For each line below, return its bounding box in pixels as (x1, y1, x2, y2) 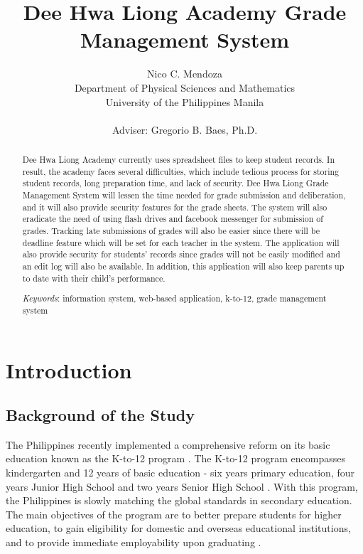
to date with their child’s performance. (22, 272, 166, 284)
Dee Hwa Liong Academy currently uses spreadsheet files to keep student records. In (22, 154, 335, 166)
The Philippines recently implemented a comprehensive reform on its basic (6, 437, 330, 452)
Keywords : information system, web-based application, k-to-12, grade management (22, 292, 327, 304)
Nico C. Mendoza (147, 66, 222, 81)
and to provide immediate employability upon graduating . (6, 535, 261, 550)
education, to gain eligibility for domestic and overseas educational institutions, (6, 521, 351, 536)
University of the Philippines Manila (105, 94, 264, 109)
